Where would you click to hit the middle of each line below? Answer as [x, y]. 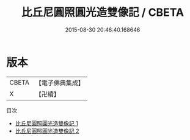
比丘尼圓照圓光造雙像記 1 [46, 123]
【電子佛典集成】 [60, 83]
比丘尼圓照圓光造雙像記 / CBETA [103, 12]
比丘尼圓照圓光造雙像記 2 [47, 131]
